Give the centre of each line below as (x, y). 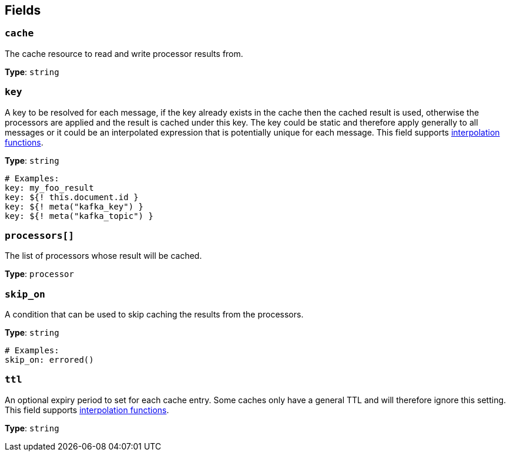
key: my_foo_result (49, 188)
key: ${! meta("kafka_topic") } (79, 216)
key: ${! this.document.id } (72, 197)
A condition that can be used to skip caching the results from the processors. (154, 315)
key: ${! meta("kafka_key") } (74, 206)
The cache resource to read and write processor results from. (124, 53)
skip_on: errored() (49, 360)
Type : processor (39, 274)
